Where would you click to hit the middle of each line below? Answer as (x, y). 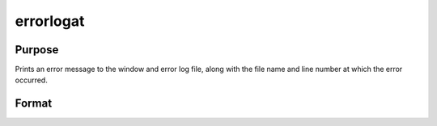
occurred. (31, 80)
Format (34, 104)
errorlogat (50, 21)
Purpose (37, 50)
